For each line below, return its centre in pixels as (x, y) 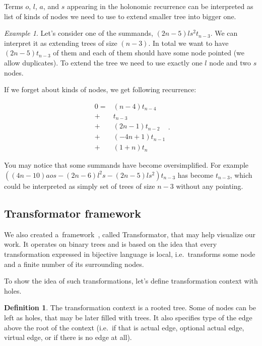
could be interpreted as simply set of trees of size (80, 186)
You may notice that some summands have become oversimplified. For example (126, 165)
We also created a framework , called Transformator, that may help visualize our (130, 234)
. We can (224, 33)
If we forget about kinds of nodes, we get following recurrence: (100, 89)
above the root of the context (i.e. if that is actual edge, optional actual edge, (124, 327)
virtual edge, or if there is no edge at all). (68, 337)
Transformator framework (73, 213)
